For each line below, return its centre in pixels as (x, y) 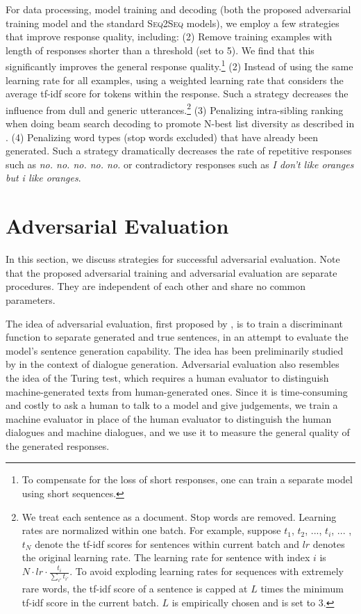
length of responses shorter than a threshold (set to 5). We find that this (160, 50)
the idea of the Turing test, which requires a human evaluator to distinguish (167, 377)
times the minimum (302, 589)
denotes (329, 543)
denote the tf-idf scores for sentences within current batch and (167, 543)
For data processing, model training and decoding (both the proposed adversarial (178, 9)
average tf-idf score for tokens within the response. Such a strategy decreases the (177, 94)
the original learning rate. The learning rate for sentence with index (166, 557)
